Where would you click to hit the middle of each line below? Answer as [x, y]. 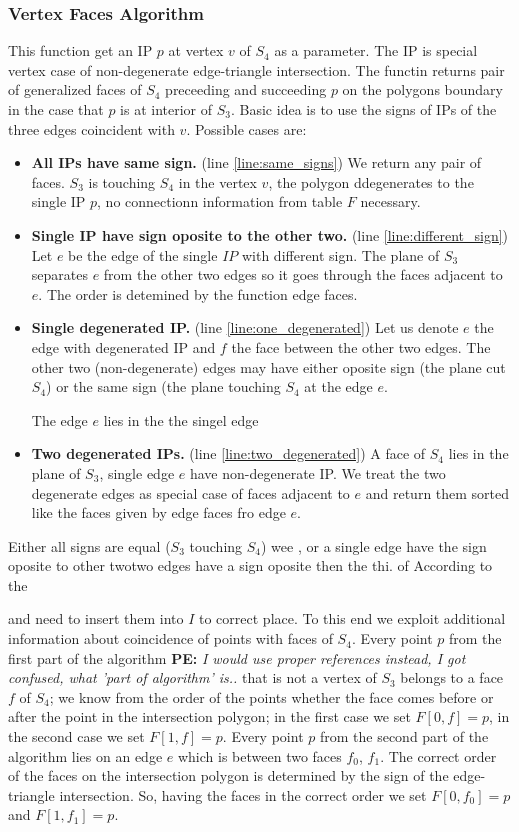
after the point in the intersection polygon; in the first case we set [209, 716]
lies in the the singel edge [181, 419]
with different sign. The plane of [340, 254]
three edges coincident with [91, 128]
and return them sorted [437, 492]
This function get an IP [80, 50]
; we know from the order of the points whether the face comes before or [271, 696]
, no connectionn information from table [220, 201]
